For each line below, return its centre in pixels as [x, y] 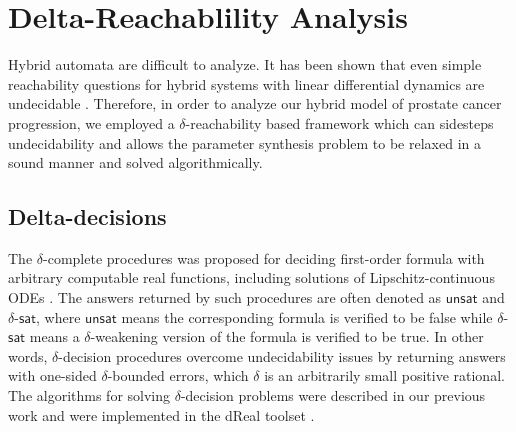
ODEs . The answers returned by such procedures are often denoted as [225, 297]
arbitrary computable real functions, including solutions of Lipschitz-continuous [251, 277]
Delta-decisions [87, 216]
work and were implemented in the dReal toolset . [161, 414]
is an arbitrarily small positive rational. [384, 375]
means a [54, 336]
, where [58, 316]
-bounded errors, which [178, 375]
